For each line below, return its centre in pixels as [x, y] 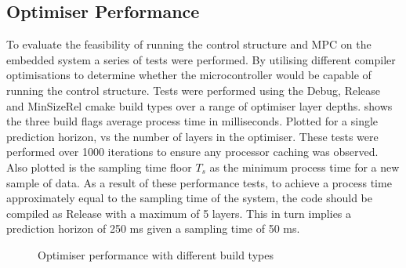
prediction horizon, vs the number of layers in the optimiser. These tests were [192, 136]
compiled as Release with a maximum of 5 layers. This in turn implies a [179, 213]
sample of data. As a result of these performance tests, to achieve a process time [199, 182]
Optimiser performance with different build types [156, 254]
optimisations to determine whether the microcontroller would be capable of [189, 75]
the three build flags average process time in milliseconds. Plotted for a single [192, 121]
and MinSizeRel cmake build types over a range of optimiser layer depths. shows [199, 105]
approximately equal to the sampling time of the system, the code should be [189, 198]
